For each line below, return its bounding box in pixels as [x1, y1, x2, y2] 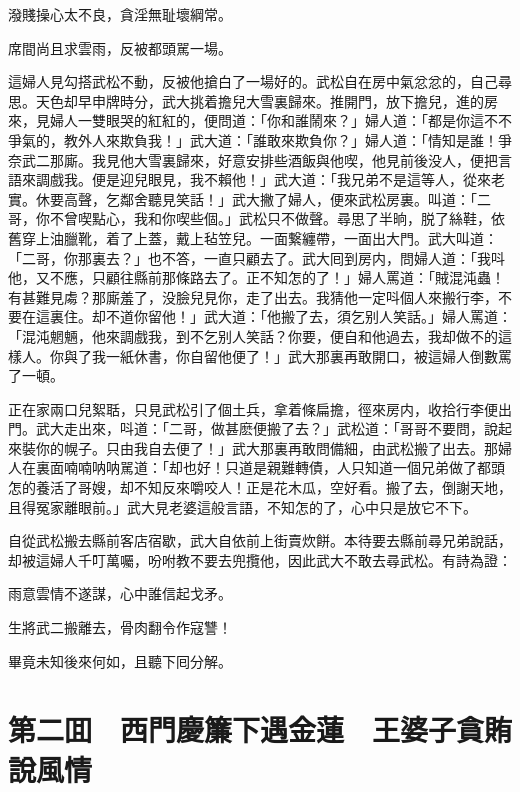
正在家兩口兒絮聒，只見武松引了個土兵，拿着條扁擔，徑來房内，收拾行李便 [8, 398, 498, 419]
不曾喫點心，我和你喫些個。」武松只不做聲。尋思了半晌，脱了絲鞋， [49, 208, 491, 229]
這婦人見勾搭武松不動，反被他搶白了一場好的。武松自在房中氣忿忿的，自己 [8, 71, 498, 92]
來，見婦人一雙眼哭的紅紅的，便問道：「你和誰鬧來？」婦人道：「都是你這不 [8, 110, 498, 131]
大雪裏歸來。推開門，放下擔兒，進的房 [245, 90, 498, 111]
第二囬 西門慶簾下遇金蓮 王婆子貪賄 [8, 709, 513, 750]
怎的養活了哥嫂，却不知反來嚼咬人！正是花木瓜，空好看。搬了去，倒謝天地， [8, 477, 512, 498]
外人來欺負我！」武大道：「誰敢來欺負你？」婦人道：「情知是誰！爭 [77, 129, 512, 150]
